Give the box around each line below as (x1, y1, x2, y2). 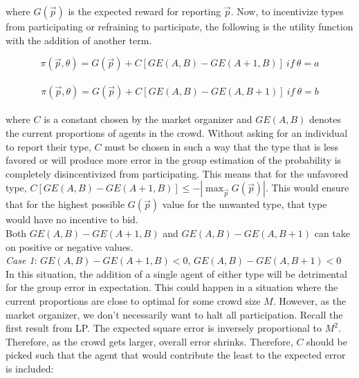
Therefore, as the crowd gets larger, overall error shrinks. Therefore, (6, 334, 293, 348)
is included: (6, 361, 54, 375)
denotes (309, 112, 341, 126)
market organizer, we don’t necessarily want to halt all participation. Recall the (6, 307, 343, 321)
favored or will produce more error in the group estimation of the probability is (6, 153, 342, 167)
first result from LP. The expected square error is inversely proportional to (6, 321, 322, 335)
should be (306, 334, 347, 348)
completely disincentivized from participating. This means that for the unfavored (6, 166, 349, 180)
